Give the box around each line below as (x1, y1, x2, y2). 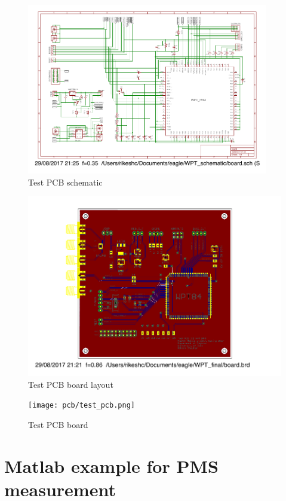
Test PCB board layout (28, 378, 113, 390)
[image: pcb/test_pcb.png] (28, 401, 135, 410)
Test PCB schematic (28, 175, 103, 188)
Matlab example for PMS (4, 453, 219, 478)
